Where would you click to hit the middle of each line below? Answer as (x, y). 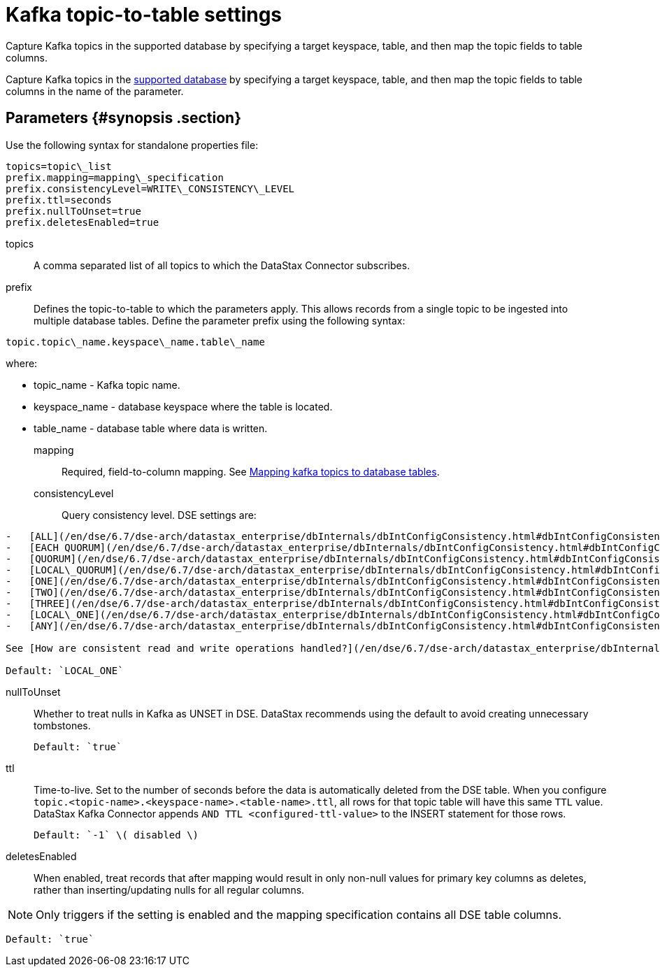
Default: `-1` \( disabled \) (116, 835)
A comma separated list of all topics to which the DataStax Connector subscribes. (222, 265)
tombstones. (62, 725)
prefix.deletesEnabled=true (82, 222)
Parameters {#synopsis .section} (124, 118)
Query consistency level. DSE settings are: (159, 515)
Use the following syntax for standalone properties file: (132, 145)
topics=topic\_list (59, 166)
